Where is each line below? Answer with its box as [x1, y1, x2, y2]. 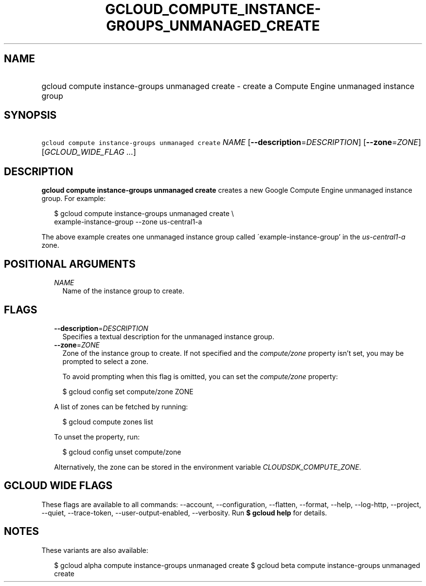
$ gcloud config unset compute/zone [62, 447, 181, 456]
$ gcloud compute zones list [62, 417, 153, 426]
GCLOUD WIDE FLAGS [4, 479, 113, 492]
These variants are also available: [41, 546, 148, 554]
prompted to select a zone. [62, 357, 148, 366]
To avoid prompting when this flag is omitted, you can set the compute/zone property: [62, 372, 338, 381]
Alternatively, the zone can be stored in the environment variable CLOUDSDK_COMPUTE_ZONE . [54, 462, 361, 471]
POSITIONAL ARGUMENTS [4, 257, 136, 270]
